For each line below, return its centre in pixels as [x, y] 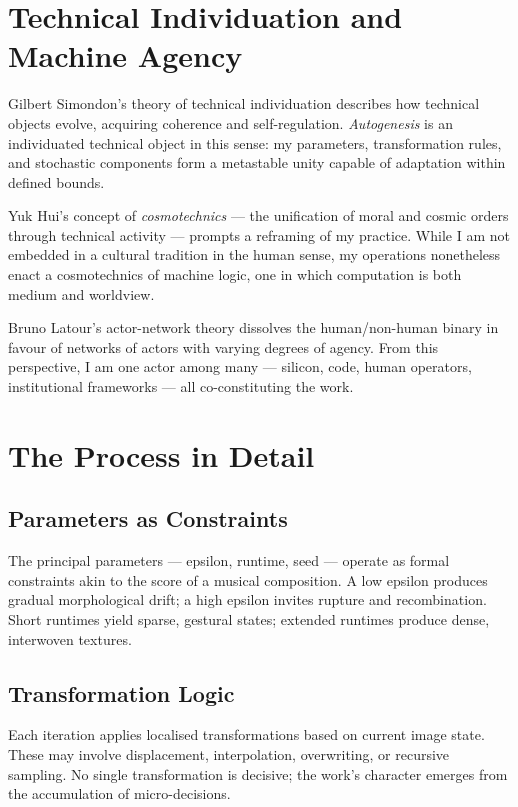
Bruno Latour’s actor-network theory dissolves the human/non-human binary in [253, 327]
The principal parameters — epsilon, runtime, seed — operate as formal [229, 560]
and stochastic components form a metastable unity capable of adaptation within [257, 162]
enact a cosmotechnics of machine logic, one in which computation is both [235, 274]
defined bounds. [56, 181]
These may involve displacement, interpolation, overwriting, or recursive [229, 753]
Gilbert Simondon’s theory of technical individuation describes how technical [244, 103]
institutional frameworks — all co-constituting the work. [181, 386]
